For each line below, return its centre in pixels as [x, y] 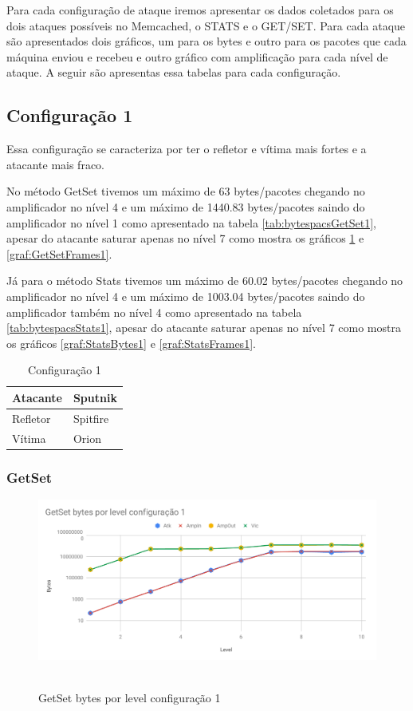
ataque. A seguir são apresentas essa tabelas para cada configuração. [174, 72]
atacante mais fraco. [55, 164]
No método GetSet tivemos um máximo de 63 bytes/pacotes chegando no [186, 191]
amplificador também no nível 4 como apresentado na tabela [154, 312]
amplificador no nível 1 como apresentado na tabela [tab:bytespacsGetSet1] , [191, 222]
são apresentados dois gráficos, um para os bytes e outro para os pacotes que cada [206, 41]
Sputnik [95, 397]
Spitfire [91, 418]
